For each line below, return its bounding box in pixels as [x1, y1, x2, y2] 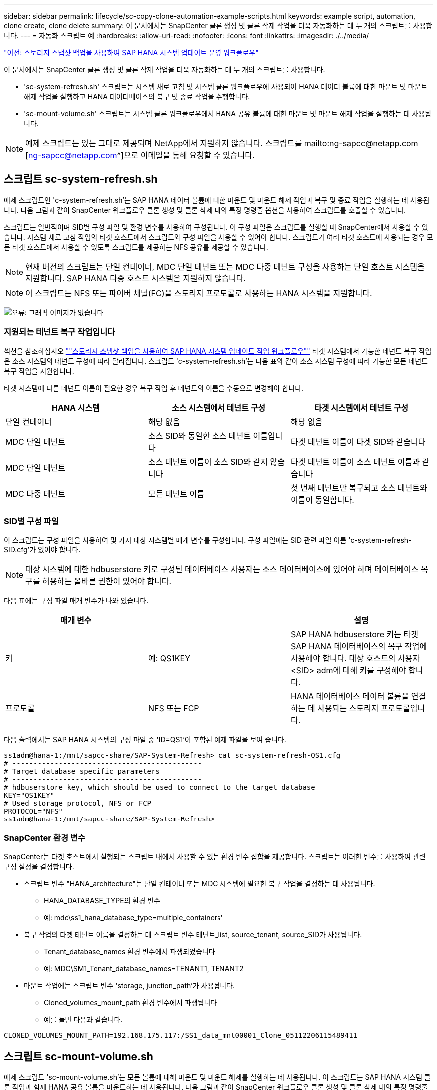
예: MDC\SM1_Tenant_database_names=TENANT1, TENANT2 [44, 964, 244, 973]
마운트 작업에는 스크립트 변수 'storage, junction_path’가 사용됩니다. [24, 981, 235, 990]
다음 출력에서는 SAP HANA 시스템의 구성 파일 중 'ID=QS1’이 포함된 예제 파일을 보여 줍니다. [4, 735, 286, 744]
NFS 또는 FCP [148, 703, 199, 714]
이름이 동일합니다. [290, 494, 354, 505]
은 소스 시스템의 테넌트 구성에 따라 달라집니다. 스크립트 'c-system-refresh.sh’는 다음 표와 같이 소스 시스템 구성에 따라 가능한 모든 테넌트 [4, 356, 428, 365]
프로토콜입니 [380, 703, 425, 714]
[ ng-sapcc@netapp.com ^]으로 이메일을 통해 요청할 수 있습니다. [25, 150, 255, 160]
